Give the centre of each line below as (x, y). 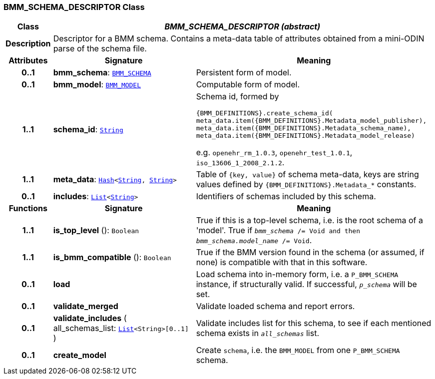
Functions (28, 208)
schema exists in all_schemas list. (258, 333)
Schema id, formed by (237, 97)
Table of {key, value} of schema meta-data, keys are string (307, 175)
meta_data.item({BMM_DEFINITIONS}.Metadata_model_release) (305, 136)
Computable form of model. (248, 85)
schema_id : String (88, 130)
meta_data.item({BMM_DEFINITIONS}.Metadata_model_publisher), (311, 121)
